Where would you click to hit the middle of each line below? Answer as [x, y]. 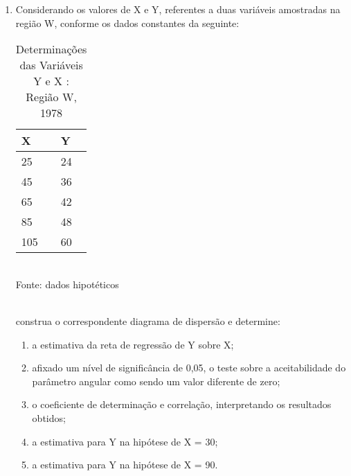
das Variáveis [51, 65]
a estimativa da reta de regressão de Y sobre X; [133, 344]
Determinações [51, 49]
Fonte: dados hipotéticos [67, 284]
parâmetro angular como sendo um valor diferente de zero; [156, 381]
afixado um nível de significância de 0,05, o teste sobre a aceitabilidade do [189, 368]
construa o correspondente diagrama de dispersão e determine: [148, 320]
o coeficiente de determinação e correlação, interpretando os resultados [182, 404]
